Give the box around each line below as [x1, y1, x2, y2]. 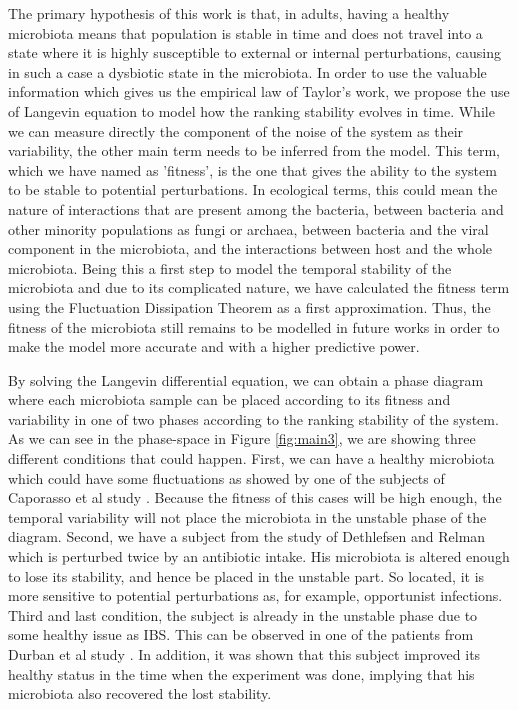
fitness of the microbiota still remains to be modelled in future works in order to [8, 316, 500, 337]
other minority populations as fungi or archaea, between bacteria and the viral [8, 218, 489, 239]
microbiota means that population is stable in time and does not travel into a [8, 22, 483, 43]
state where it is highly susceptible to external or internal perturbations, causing [8, 42, 502, 63]
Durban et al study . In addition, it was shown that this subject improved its [8, 644, 481, 664]
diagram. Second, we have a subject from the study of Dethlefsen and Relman [8, 526, 486, 547]
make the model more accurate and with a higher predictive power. [8, 336, 420, 357]
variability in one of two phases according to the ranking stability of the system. [8, 408, 499, 429]
